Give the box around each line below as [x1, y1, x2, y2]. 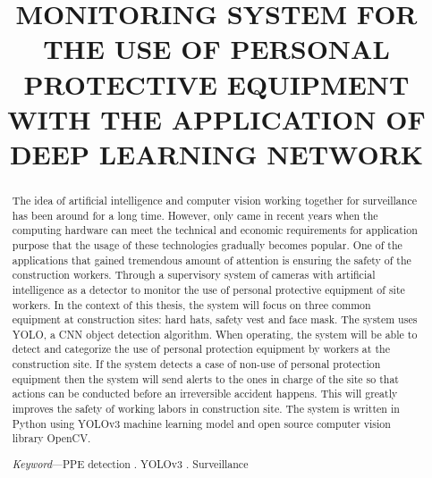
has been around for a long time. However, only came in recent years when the [12, 207, 378, 222]
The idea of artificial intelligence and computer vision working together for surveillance [12, 192, 417, 207]
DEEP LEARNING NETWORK [9, 135, 424, 172]
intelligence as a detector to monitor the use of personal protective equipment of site [12, 281, 405, 297]
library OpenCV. [12, 431, 91, 446]
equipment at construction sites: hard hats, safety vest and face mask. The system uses [12, 312, 418, 327]
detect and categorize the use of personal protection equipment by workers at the [12, 341, 390, 356]
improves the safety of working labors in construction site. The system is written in [12, 401, 400, 416]
